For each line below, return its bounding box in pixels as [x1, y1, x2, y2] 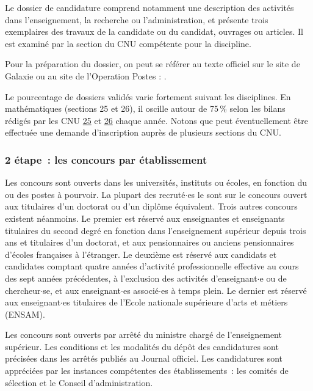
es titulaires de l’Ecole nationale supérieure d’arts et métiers [63, 296, 288, 309]
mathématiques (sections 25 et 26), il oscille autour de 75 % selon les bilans [5, 102, 286, 115]
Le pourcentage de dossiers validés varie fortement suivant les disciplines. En [5, 90, 291, 103]
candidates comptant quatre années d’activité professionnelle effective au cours [5, 260, 299, 272]
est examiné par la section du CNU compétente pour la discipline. [5, 37, 251, 49]
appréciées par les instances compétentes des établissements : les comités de [5, 364, 289, 377]
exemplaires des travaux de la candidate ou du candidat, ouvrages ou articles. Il [5, 25, 303, 38]
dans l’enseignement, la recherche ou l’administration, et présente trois [5, 13, 268, 26]
